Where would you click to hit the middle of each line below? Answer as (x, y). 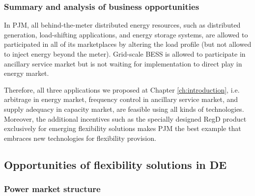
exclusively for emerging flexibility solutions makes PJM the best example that (123, 128)
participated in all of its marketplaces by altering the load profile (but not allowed (128, 44)
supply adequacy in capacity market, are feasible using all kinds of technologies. (124, 109)
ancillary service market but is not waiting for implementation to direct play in (123, 63)
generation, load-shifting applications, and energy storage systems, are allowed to (126, 34)
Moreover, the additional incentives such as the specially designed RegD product (125, 118)
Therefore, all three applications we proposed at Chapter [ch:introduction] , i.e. (122, 89)
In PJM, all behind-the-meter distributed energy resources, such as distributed (122, 25)
